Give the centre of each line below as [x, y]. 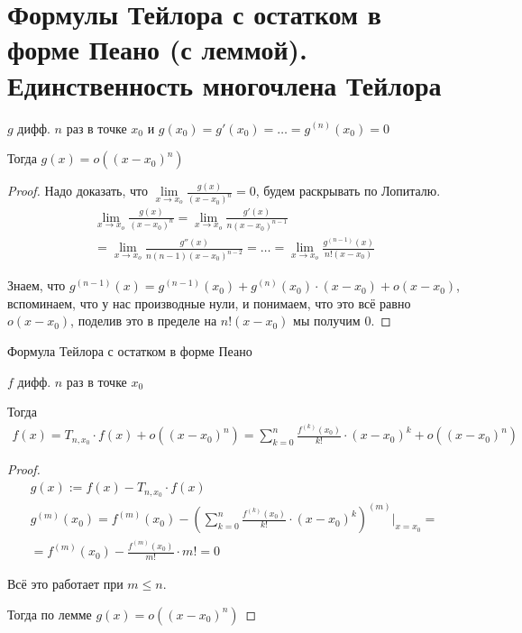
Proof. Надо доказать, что [78, 191]
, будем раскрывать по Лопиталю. [348, 191]
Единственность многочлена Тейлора [224, 84]
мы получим [327, 321]
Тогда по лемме [50, 614]
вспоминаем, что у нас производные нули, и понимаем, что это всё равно [209, 303]
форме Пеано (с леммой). [157, 49]
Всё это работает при [65, 583]
